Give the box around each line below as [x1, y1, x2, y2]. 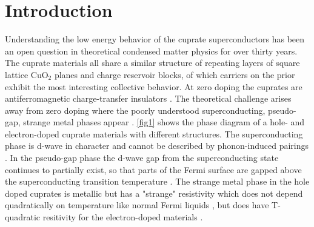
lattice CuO [5, 68, 48, 81]
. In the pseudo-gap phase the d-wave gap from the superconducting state [5, 151, 279, 164]
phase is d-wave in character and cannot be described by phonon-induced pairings [5, 139, 309, 152]
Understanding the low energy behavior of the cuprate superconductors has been [5, 33, 305, 45]
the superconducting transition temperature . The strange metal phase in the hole [5, 175, 310, 188]
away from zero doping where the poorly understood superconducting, [5, 104, 266, 116]
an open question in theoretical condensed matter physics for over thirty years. [5, 44, 298, 57]
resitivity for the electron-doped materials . [42, 211, 203, 223]
